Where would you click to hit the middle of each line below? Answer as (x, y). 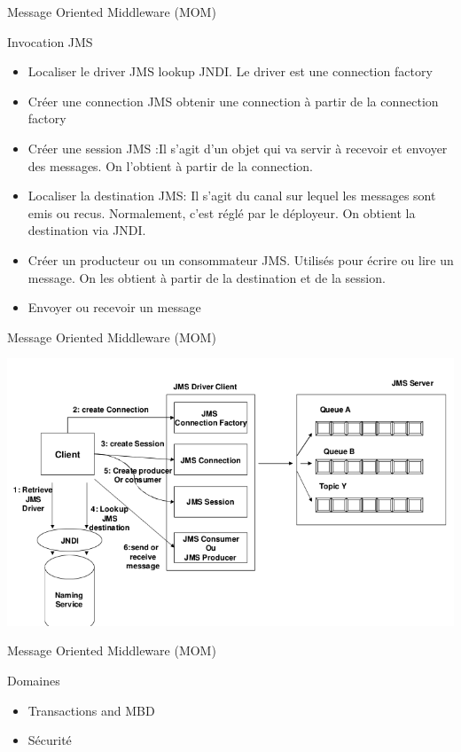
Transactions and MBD (91, 710)
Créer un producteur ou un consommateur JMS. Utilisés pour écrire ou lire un (241, 259)
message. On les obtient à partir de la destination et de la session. (207, 277)
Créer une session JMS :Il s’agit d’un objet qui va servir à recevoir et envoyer (238, 148)
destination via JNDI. (87, 230)
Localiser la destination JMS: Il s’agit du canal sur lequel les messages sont (232, 196)
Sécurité (50, 740)
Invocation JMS (50, 41)
